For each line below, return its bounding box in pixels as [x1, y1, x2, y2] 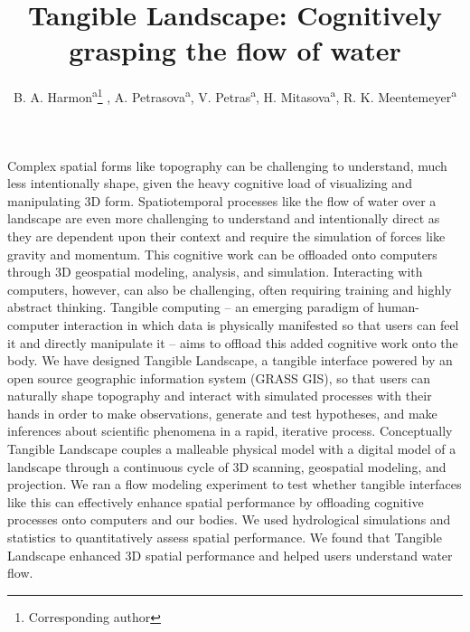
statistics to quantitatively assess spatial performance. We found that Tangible [7, 528, 442, 547]
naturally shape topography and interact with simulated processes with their [7, 386, 432, 405]
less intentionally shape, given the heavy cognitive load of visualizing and [7, 174, 412, 193]
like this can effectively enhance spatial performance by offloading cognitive [7, 492, 424, 511]
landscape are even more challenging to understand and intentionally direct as [7, 209, 440, 228]
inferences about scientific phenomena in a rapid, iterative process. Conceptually [7, 421, 453, 440]
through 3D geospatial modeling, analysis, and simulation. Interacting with [7, 262, 423, 281]
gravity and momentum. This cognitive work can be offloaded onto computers [7, 244, 437, 263]
